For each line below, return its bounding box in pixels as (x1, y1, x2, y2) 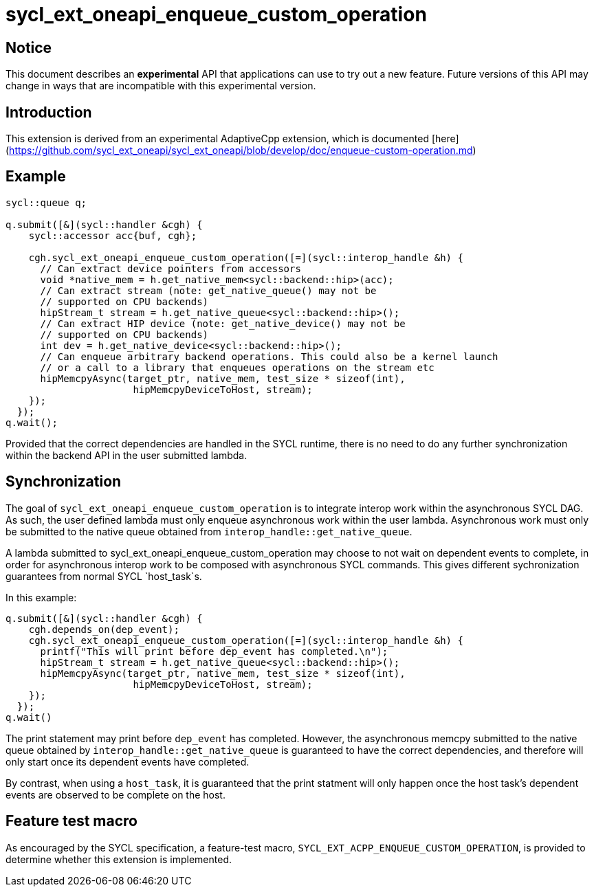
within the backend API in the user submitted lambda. (5, 449, 247, 461)
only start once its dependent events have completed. (5, 755, 250, 768)
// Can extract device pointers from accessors (40, 263, 301, 274)
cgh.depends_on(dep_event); (28, 623, 179, 635)
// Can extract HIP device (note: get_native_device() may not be (40, 317, 406, 329)
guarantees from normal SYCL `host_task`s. (5, 570, 202, 582)
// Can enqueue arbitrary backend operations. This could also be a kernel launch (40, 350, 498, 362)
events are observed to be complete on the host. (5, 788, 225, 801)
